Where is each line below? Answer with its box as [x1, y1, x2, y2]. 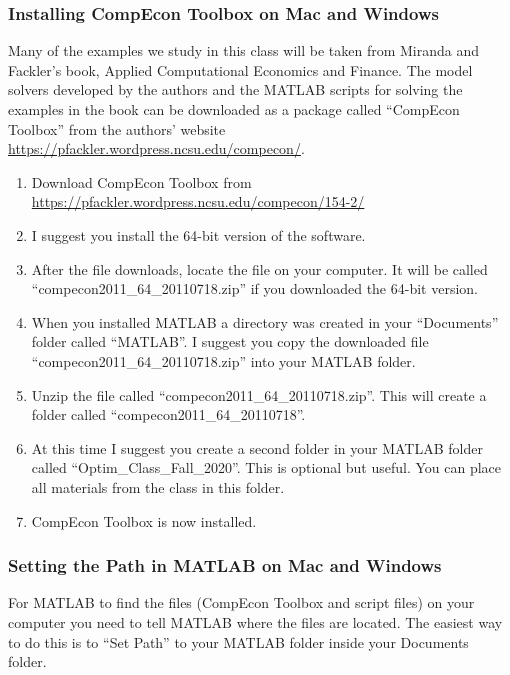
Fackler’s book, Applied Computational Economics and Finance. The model [8, 59, 473, 80]
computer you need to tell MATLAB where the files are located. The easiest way [8, 611, 503, 632]
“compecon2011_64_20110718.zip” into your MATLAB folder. [31, 350, 416, 371]
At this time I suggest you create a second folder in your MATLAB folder [31, 437, 483, 458]
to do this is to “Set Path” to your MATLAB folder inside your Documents [8, 631, 469, 652]
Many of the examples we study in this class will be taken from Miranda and [8, 40, 480, 61]
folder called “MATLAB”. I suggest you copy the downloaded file [31, 331, 429, 352]
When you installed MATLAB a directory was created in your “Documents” [31, 311, 499, 332]
